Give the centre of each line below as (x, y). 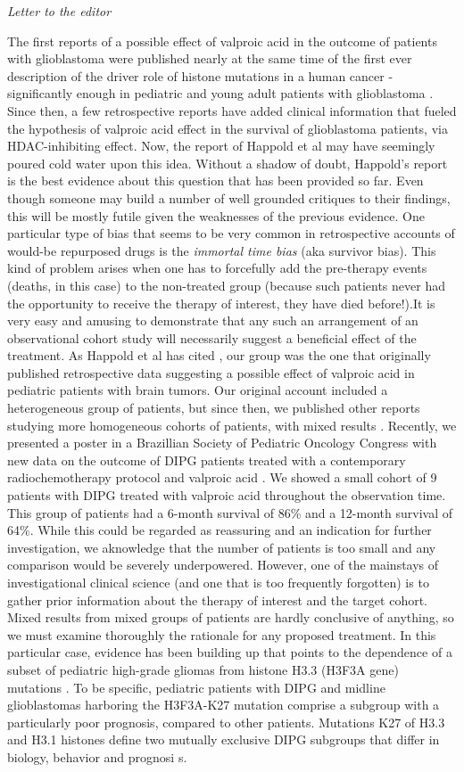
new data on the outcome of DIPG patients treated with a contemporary (207, 460)
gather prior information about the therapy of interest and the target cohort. (218, 600)
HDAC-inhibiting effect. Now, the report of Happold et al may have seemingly (221, 146)
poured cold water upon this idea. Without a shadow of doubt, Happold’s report (228, 163)
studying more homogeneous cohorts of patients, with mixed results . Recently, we (232, 425)
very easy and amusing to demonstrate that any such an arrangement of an (213, 320)
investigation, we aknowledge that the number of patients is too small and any (222, 547)
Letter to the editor (59, 11)
